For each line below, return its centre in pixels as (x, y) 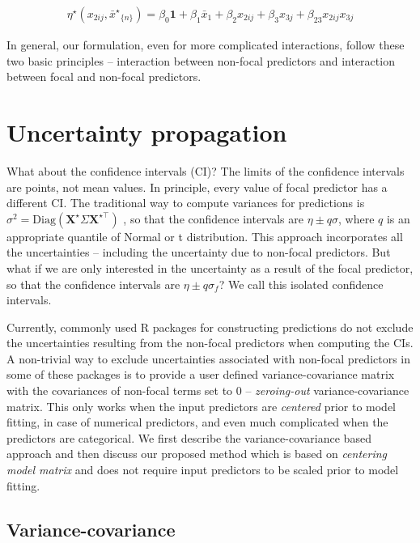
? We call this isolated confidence (301, 284)
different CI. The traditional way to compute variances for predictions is (186, 203)
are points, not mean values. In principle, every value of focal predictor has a (197, 187)
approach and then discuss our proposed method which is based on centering (197, 454)
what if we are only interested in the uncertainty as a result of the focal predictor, (210, 267)
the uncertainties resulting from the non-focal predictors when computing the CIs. (210, 343)
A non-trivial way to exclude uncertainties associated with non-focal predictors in (209, 358)
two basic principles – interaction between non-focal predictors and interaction (201, 60)
